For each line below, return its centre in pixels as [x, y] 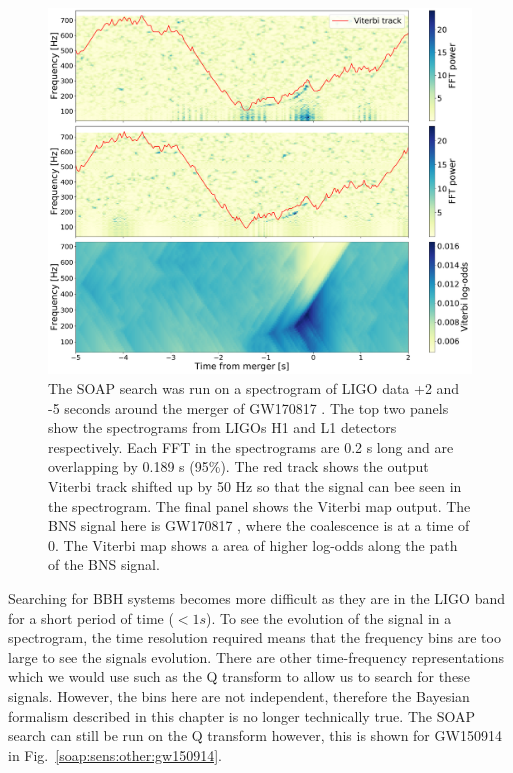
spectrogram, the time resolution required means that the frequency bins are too [254, 637]
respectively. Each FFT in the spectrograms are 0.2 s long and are [251, 446]
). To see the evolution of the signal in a [329, 617]
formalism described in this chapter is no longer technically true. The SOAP [241, 715]
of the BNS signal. [104, 564]
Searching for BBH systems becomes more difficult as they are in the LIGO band [257, 597]
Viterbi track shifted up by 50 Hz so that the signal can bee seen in [255, 486]
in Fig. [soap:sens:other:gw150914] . [115, 754]
